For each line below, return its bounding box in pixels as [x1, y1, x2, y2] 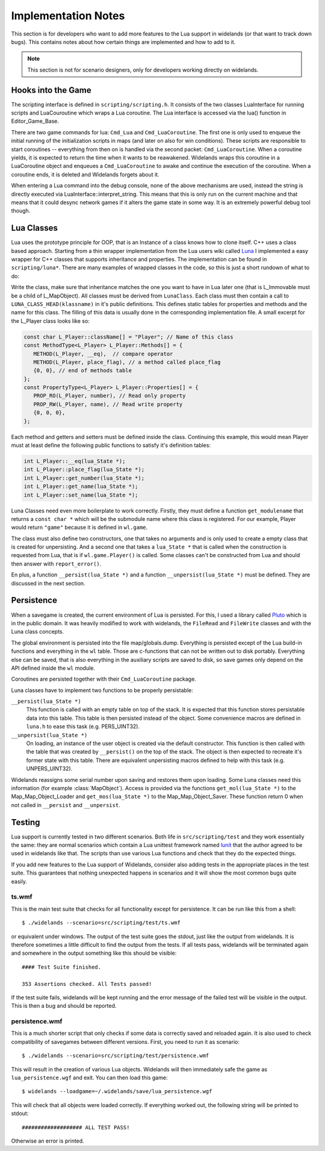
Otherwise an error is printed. [11, 1137, 84, 1144]
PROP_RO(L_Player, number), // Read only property [33, 392, 186, 399]
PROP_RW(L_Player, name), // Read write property [33, 401, 183, 408]
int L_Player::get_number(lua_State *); [23, 475, 144, 481]
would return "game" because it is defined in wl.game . [11, 524, 148, 531]
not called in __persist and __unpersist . [11, 801, 120, 808]
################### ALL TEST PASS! [22, 1124, 130, 1131]
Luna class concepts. [11, 628, 64, 635]
